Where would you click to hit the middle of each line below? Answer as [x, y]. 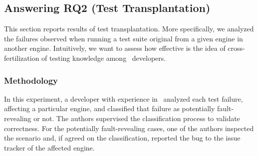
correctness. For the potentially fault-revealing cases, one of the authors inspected [129, 128]
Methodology [31, 80]
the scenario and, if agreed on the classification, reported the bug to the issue [122, 138]
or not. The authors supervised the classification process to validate [137, 118]
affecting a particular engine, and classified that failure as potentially [110, 108]
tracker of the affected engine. [49, 147]
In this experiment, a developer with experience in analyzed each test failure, [124, 98]
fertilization [22, 58]
